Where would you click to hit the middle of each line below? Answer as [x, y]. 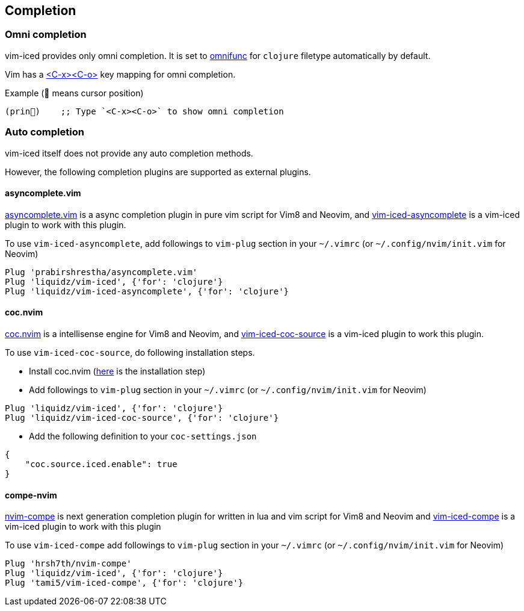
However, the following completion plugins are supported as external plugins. [158, 172]
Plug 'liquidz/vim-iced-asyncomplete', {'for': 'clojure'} [147, 291]
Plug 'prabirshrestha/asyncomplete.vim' [101, 272]
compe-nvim [31, 495]
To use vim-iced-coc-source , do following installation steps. [130, 352]
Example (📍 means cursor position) [74, 93]
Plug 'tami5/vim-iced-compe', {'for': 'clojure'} [124, 583]
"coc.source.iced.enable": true [101, 464]
